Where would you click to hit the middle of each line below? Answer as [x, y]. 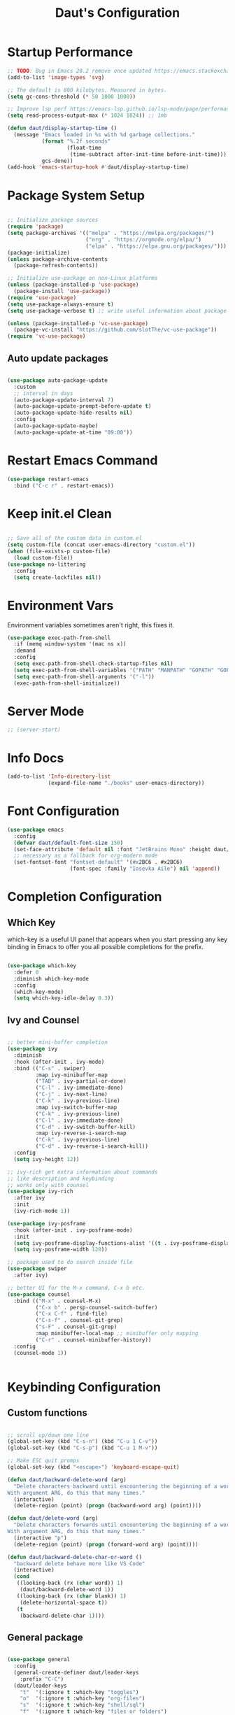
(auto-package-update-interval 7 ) [64, 400]
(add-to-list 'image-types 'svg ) [56, 77]
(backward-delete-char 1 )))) [62, 1616]
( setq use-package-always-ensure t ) [60, 304]
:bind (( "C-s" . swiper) [50, 1068]
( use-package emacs [36, 830]
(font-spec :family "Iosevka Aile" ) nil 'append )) [145, 869]
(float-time [84, 148]
